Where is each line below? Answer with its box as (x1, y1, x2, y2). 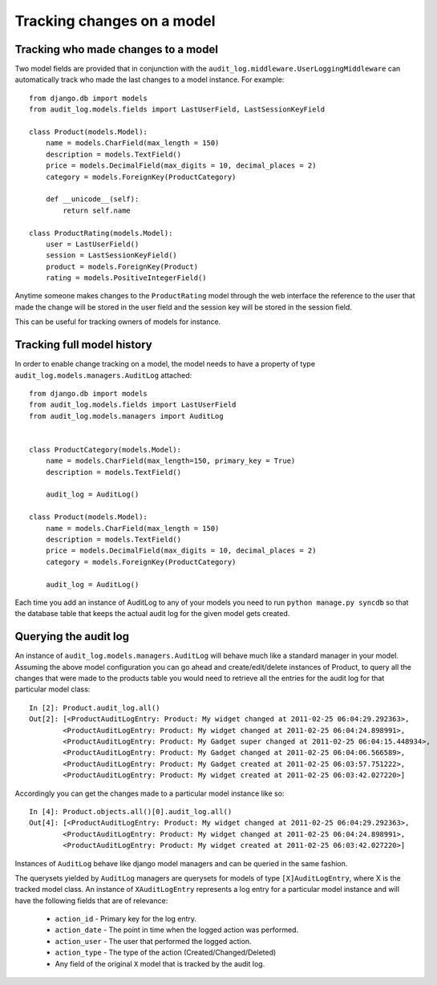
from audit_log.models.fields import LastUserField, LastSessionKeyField (29, 105, 326, 114)
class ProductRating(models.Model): (29, 229, 173, 237)
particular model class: (14, 684, 91, 694)
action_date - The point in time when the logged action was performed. (55, 925, 299, 934)
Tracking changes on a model (14, 12, 216, 30)
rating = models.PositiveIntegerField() (45, 274, 208, 282)
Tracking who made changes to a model (14, 43, 218, 56)
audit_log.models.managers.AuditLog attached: (14, 370, 192, 380)
